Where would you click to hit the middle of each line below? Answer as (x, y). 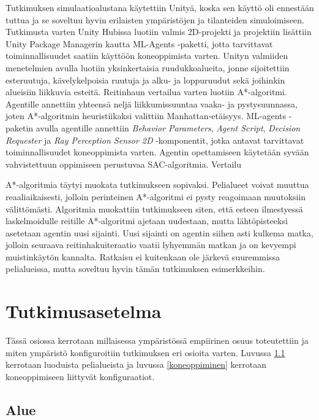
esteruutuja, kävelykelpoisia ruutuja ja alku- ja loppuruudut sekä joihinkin (145, 80)
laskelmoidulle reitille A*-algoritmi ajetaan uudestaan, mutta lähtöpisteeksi (147, 221)
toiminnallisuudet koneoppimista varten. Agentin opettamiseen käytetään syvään (157, 152)
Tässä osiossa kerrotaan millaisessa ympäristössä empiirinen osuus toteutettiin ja (157, 340)
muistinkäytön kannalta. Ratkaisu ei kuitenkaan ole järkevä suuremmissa (143, 256)
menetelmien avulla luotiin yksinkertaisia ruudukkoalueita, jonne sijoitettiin (148, 67)
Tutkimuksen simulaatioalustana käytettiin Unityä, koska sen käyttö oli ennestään (160, 7)
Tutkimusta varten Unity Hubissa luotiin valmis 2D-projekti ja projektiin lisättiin (159, 32)
